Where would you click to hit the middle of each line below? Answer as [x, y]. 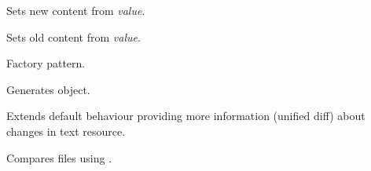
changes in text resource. [66, 131]
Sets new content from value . [76, 10]
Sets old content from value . [73, 36]
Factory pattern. [46, 63]
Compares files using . [59, 157]
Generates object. [48, 89]
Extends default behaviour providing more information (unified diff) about [186, 116]
